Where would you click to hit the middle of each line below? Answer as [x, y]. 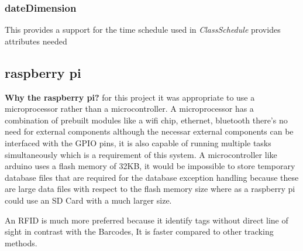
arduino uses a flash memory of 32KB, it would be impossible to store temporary [150, 166]
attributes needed [36, 41]
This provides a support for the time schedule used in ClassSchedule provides [143, 30]
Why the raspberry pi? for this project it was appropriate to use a [130, 97]
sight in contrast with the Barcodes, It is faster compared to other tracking [139, 231]
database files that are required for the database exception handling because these [152, 177]
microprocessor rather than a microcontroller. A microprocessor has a [129, 109]
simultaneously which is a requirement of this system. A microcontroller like [141, 154]
